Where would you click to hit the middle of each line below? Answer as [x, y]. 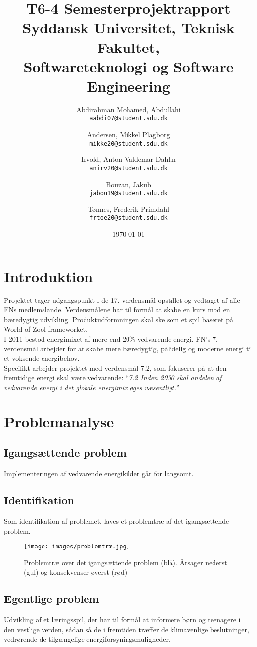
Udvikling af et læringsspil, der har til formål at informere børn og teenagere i [122, 620]
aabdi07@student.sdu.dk [128, 119]
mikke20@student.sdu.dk [128, 143]
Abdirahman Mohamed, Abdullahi [128, 109]
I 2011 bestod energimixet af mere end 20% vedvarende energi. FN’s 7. [111, 339]
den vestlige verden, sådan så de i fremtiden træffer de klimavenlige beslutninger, [127, 629]
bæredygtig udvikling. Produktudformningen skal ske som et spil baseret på [119, 319]
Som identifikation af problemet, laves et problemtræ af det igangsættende [117, 521]
